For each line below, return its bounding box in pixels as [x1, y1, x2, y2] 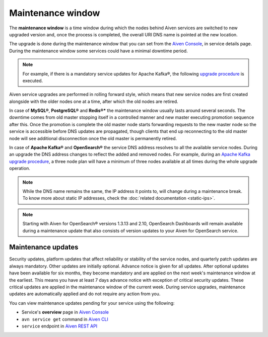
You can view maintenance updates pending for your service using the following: [9, 300, 175, 306]
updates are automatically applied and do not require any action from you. [9, 291, 161, 297]
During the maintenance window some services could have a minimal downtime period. [9, 48, 188, 54]
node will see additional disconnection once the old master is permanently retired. [9, 135, 177, 141]
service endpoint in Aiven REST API [21, 323, 98, 329]
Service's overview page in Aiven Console [21, 309, 109, 315]
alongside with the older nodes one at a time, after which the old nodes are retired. [9, 98, 178, 104]
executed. [22, 78, 43, 84]
